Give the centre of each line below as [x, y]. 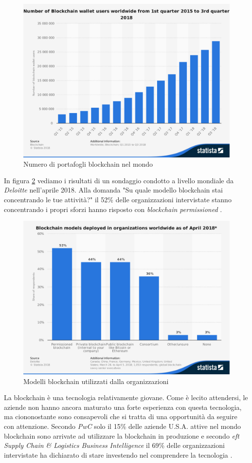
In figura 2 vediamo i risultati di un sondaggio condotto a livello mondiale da [119, 180]
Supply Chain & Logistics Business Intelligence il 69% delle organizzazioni [114, 445]
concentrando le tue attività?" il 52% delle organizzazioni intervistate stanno [118, 200]
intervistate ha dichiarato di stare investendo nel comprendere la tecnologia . [118, 454]
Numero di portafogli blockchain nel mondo [88, 164]
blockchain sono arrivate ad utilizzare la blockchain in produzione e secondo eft [122, 435]
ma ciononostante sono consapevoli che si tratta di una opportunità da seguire [121, 416]
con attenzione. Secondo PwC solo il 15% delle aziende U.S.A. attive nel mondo [122, 426]
